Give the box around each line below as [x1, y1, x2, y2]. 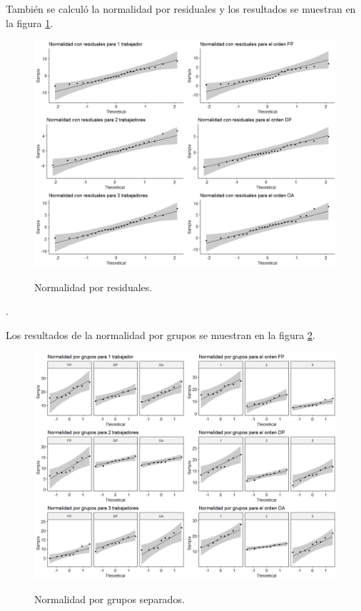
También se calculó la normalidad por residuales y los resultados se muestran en [6, 1, 356, 16]
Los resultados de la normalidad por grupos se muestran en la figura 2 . [6, 327, 315, 342]
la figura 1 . [6, 15, 54, 30]
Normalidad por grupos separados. [34, 592, 185, 607]
